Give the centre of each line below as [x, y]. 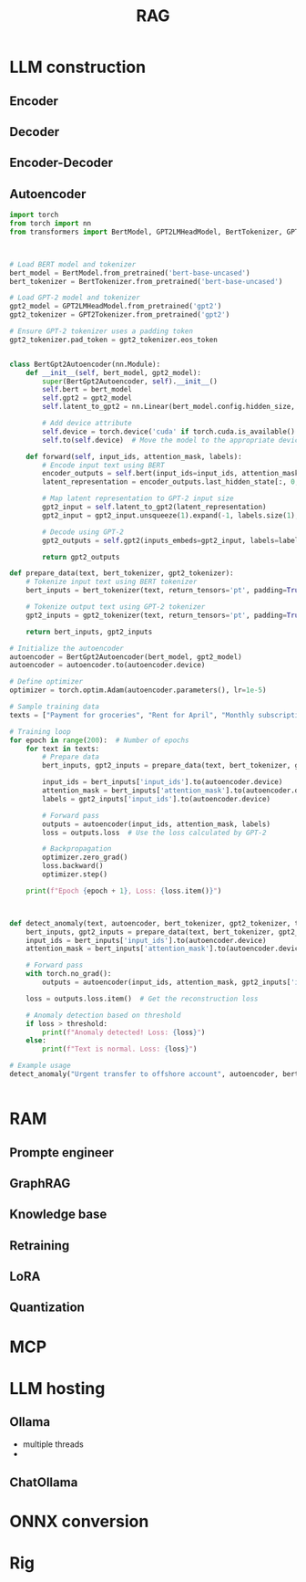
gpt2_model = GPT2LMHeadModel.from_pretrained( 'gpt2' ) [116, 307]
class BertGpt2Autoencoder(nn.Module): [85, 364]
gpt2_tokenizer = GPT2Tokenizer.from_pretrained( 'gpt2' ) [120, 315]
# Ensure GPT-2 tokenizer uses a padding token [102, 331]
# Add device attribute [87, 424]
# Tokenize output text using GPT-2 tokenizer [116, 607]
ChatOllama [44, 1483]
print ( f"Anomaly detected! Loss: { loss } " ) [124, 1032]
